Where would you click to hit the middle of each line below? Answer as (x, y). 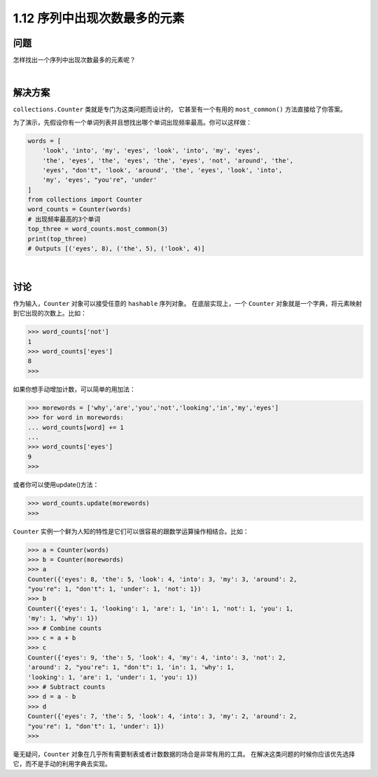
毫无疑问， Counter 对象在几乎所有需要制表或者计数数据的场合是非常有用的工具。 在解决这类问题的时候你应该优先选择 (184, 754)
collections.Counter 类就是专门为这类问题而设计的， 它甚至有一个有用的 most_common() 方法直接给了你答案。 (180, 109)
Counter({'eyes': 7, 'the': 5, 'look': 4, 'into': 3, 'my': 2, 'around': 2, (162, 716)
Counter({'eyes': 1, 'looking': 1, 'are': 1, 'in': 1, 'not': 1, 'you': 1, (161, 608)
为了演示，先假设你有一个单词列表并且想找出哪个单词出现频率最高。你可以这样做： (132, 122)
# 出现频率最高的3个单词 (64, 219)
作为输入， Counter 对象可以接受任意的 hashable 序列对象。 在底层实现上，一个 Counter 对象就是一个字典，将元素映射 (188, 303)
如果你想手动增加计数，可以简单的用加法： (74, 389)
